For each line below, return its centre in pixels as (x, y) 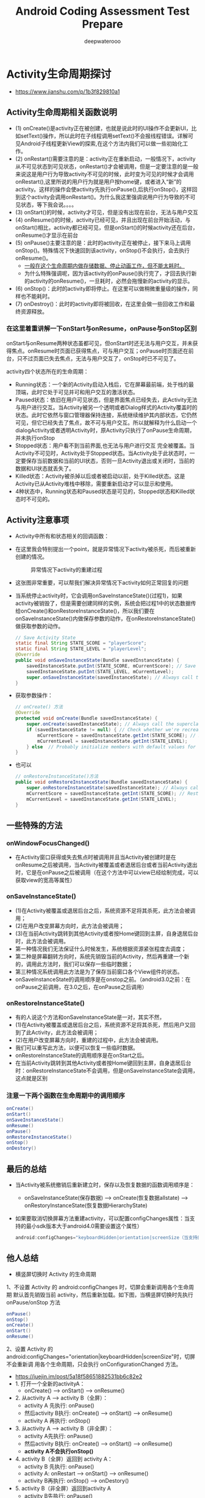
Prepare (103, 24)
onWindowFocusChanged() (48, 843)
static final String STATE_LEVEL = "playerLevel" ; (81, 649)
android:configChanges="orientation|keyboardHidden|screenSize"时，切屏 (101, 1357)
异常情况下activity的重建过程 (66, 569)
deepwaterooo (103, 41)
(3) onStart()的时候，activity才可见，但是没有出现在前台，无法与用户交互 (106, 212)
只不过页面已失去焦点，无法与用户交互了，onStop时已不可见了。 (98, 358)
